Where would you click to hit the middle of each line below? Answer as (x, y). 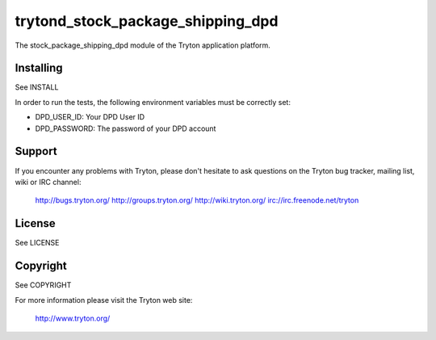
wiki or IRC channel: (48, 182)
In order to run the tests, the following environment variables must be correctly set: (153, 102)
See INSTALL (37, 87)
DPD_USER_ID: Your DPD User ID (90, 117)
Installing (39, 68)
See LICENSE (37, 243)
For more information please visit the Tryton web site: (104, 300)
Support (36, 151)
